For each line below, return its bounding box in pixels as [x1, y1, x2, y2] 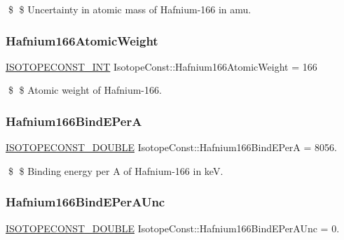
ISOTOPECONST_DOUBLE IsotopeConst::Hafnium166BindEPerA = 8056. [6, 140, 337, 155]
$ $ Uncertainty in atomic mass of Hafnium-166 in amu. [8, 2, 252, 16]
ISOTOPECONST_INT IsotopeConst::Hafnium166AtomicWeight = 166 [6, 59, 317, 73]
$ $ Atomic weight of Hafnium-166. [8, 83, 162, 97]
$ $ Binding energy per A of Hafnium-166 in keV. [8, 163, 223, 178]
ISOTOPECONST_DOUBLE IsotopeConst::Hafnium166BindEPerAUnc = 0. [6, 220, 340, 235]
